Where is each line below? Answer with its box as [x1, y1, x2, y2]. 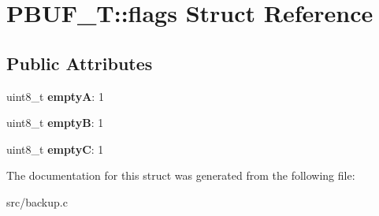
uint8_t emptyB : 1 [6, 114, 104, 131]
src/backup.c [6, 193, 68, 210]
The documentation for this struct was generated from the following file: [6, 167, 355, 184]
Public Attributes [6, 50, 153, 75]
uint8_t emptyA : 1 [6, 88, 104, 104]
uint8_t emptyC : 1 [6, 140, 104, 157]
